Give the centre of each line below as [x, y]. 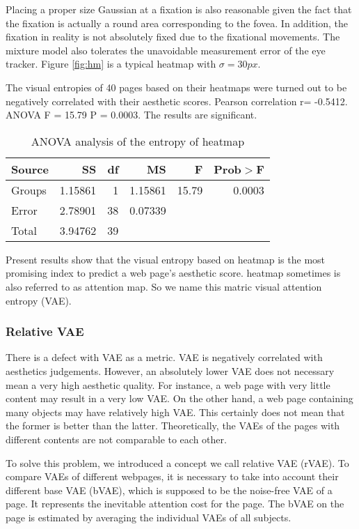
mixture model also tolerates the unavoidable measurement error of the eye [166, 50]
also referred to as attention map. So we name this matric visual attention [164, 286]
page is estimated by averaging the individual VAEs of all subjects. [149, 517]
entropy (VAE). [39, 300]
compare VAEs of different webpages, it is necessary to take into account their [172, 476]
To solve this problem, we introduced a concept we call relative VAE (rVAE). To [177, 462]
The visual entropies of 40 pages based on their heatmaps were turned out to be [176, 87]
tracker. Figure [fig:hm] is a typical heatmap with [111, 64]
